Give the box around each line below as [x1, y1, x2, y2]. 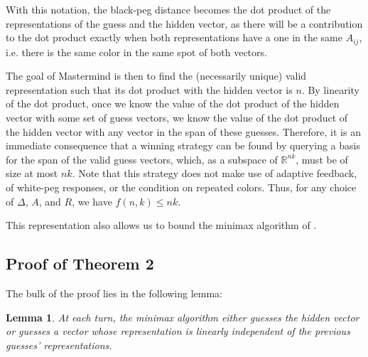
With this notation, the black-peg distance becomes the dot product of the [6, 2, 331, 16]
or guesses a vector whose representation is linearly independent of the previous [6, 324, 350, 339]
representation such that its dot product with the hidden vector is [6, 82, 293, 97]
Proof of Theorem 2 [6, 252, 154, 275]
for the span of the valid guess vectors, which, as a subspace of [6, 151, 278, 166]
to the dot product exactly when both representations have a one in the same [6, 30, 342, 45]
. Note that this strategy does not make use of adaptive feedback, [72, 166, 357, 181]
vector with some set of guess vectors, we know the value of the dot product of [6, 110, 348, 125]
